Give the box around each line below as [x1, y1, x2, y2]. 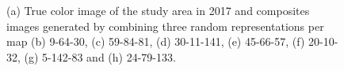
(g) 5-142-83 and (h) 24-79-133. [24, 48, 176, 65]
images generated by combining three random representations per [6, 17, 324, 34]
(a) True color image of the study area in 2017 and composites [6, 2, 310, 18]
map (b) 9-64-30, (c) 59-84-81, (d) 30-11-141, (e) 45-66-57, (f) [6, 33, 305, 50]
